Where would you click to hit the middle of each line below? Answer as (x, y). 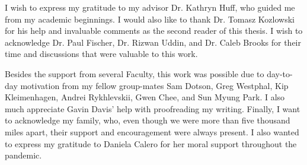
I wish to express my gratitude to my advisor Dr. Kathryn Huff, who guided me (150, 7)
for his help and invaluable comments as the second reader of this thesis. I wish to (154, 31)
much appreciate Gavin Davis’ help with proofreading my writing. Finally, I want (153, 108)
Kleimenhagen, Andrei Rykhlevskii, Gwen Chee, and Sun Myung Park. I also (145, 97)
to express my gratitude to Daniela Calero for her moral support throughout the (151, 143)
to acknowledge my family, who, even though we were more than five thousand (148, 120)
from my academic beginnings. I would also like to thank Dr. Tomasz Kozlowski (150, 19)
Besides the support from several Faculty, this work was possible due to (135, 73)
